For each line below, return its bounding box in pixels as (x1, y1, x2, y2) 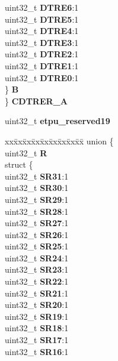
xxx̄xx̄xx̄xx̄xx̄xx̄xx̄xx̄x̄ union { (5, 134, 114, 147)
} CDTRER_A (5, 94, 68, 107)
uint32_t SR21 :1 (5, 286, 69, 299)
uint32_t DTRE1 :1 (5, 59, 79, 72)
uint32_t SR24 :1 (5, 251, 69, 264)
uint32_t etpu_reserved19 (5, 115, 110, 127)
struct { (5, 158, 33, 171)
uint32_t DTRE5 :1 (5, 13, 79, 25)
